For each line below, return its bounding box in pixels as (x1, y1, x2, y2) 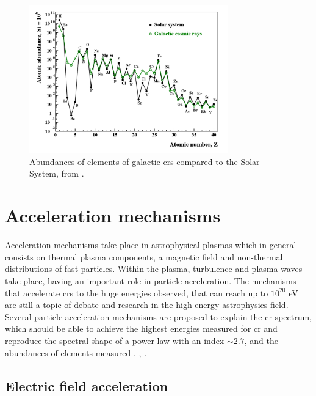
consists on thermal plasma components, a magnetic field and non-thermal (5, 250, 283, 263)
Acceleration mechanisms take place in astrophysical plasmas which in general (5, 238, 296, 251)
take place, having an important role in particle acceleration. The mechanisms (5, 274, 296, 287)
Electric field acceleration (5, 376, 168, 395)
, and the (244, 334, 278, 346)
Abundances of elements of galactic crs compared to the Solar (29, 155, 260, 167)
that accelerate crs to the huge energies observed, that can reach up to (5, 286, 268, 299)
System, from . (29, 167, 84, 180)
